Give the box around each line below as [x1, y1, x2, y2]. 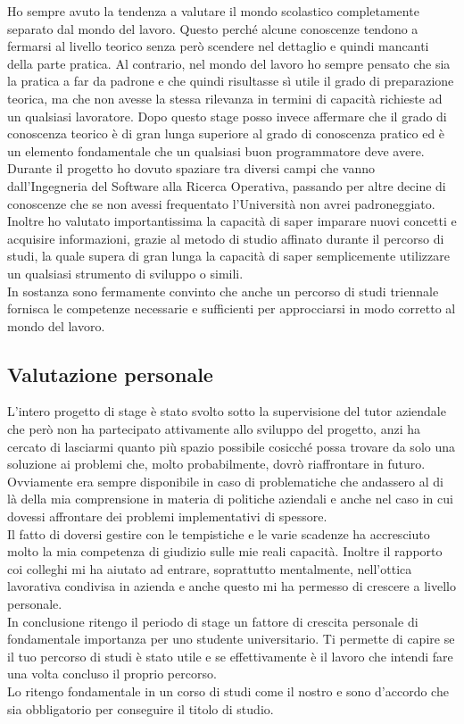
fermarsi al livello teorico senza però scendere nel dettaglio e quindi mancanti [7, 37, 429, 55]
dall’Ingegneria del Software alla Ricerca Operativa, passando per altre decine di [7, 176, 446, 195]
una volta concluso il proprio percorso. [7, 664, 217, 683]
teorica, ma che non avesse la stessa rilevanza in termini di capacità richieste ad [7, 88, 443, 107]
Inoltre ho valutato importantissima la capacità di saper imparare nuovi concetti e [7, 212, 457, 230]
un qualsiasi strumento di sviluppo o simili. [7, 263, 244, 282]
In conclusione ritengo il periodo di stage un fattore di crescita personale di [7, 612, 418, 630]
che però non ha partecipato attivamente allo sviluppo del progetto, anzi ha [7, 420, 420, 438]
